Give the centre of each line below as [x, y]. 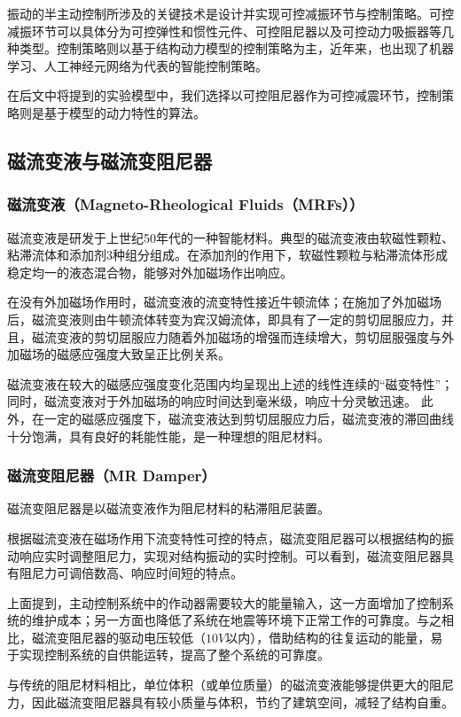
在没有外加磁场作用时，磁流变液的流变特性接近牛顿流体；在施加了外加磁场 [224, 302]
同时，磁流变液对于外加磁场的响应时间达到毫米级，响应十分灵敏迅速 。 [212, 401]
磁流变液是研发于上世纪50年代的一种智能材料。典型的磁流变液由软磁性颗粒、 [230, 237]
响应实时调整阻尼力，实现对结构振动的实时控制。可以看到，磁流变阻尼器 [230, 555]
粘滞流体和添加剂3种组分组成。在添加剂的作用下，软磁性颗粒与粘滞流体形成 [227, 255]
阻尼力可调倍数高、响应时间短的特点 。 [131, 573]
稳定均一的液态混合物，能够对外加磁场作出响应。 [150, 272]
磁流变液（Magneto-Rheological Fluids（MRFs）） [186, 204]
